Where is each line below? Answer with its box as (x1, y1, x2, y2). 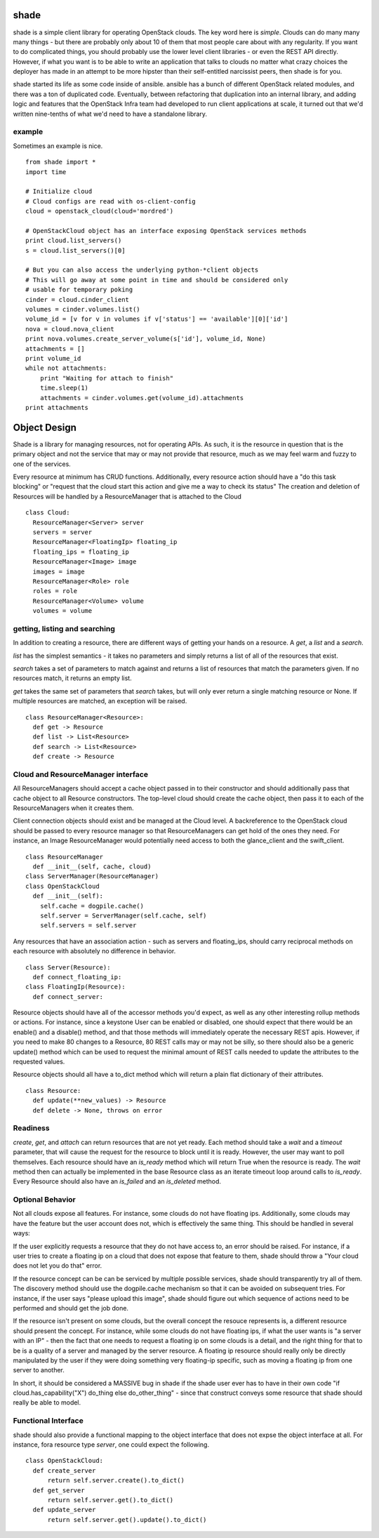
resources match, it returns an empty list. (13, 674, 133, 682)
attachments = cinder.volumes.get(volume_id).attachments (39, 394, 244, 402)
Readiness (13, 1123, 50, 1133)
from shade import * (25, 158, 96, 166)
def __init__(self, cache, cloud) (32, 863, 152, 870)
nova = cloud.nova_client (25, 325, 115, 333)
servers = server (32, 528, 93, 536)
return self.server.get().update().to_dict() (47, 1516, 207, 1523)
